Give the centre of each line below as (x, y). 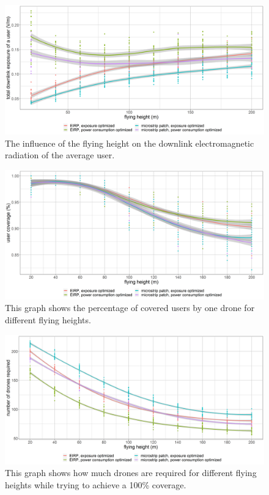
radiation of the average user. (60, 155)
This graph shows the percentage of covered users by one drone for (130, 308)
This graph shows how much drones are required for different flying (131, 473)
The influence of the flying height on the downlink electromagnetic (130, 143)
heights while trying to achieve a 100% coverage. (96, 484)
